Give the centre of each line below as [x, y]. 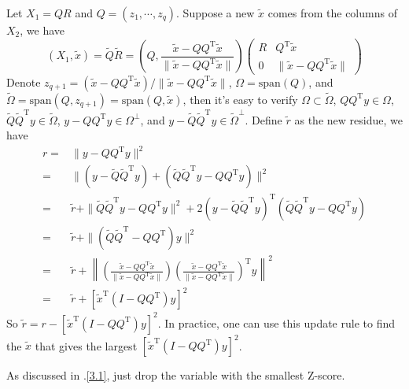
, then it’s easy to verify [240, 99]
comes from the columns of [332, 13]
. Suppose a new [216, 13]
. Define [263, 119]
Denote [24, 82]
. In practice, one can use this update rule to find [276, 322]
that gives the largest [86, 345]
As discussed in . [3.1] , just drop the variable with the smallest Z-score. [176, 375]
